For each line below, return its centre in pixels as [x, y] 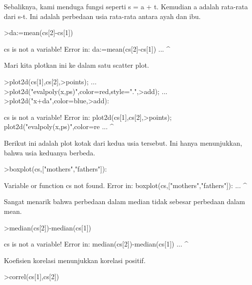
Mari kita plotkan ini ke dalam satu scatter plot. [77, 65]
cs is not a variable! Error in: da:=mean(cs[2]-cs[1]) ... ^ [87, 48]
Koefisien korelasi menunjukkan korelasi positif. [75, 260]
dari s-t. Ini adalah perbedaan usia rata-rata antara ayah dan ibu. [102, 16]
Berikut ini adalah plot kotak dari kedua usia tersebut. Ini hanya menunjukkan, [123, 142]
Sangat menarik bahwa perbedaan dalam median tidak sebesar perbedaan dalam [125, 201]
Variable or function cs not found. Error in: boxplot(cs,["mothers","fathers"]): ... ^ [126, 185]
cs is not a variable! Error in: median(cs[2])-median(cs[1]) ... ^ [96, 244]
